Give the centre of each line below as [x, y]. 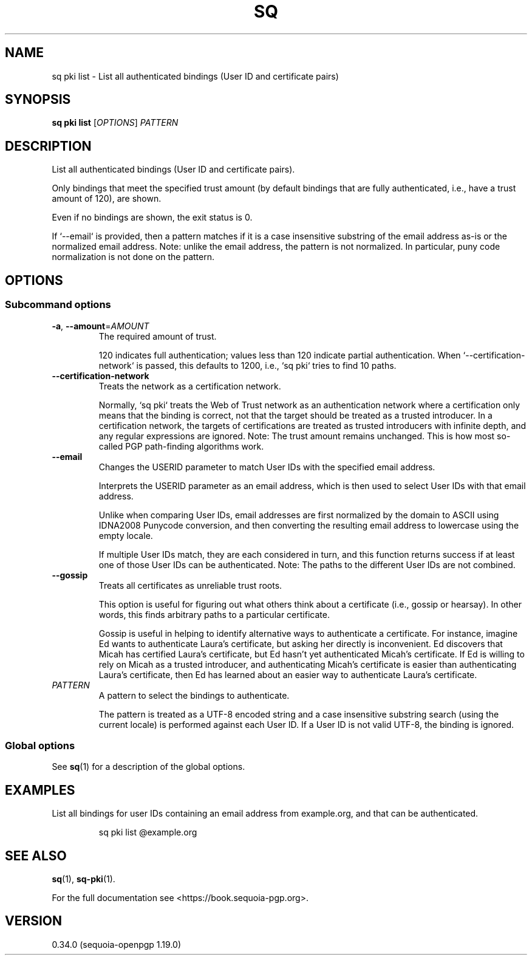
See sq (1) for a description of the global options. [148, 767]
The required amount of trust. [158, 336]
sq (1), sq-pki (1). [84, 879]
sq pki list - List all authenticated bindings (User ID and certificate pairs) [195, 76]
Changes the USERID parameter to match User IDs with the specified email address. [267, 467]
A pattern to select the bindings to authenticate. [194, 695]
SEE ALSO [36, 855]
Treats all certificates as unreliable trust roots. [190, 585]
